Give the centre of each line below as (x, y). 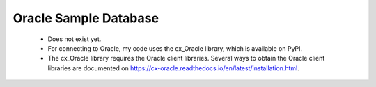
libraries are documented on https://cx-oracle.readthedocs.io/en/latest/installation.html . (173, 68)
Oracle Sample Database (86, 18)
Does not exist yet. (75, 39)
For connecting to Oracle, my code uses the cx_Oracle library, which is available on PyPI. (175, 48)
